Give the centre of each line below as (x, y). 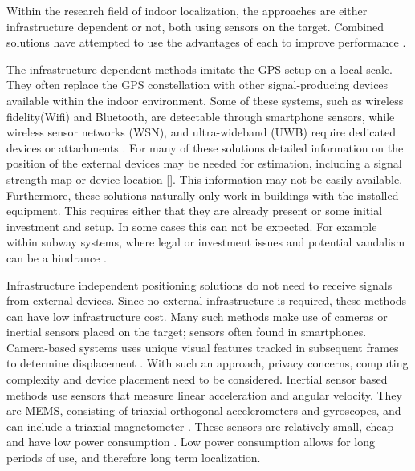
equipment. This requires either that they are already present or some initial (195, 211)
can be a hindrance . (57, 257)
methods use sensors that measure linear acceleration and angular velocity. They (204, 394)
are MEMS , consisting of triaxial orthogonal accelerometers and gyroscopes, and (204, 410)
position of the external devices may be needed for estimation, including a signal (204, 163)
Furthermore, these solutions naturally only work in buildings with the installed (203, 195)
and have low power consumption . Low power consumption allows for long (191, 442)
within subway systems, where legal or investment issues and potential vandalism (206, 242)
